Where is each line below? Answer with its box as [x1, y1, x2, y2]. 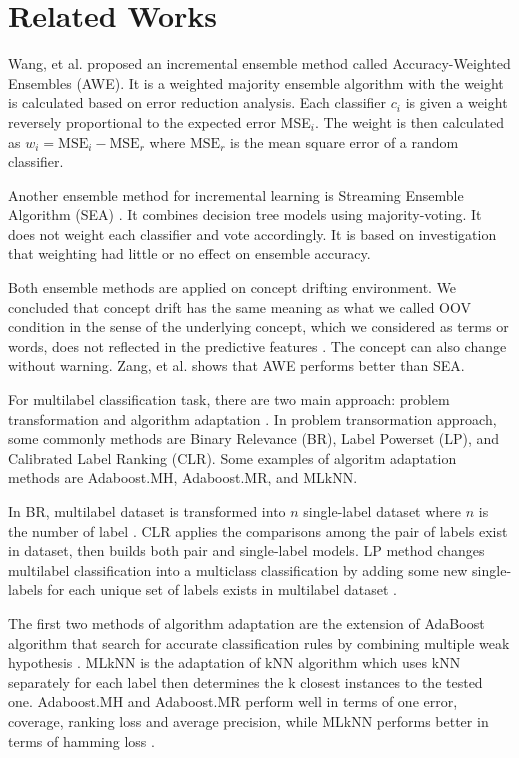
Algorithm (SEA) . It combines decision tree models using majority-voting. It [8, 204, 482, 225]
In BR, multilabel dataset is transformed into [8, 501, 286, 521]
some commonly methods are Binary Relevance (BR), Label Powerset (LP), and [8, 428, 500, 449]
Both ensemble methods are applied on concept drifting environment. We [8, 277, 457, 298]
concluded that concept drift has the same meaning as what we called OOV [8, 296, 472, 317]
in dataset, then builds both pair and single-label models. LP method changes [8, 540, 485, 561]
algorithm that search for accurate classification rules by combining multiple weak [8, 632, 510, 653]
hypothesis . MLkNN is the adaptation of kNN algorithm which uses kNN [8, 652, 461, 673]
